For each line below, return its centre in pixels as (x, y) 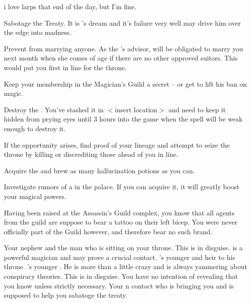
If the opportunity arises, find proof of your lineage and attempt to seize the (117, 144)
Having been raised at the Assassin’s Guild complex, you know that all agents (119, 212)
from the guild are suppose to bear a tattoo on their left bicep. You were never (121, 222)
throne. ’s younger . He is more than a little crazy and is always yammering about (125, 266)
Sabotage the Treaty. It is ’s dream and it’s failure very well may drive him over (122, 23)
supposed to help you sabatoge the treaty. (66, 295)
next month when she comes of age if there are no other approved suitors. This (121, 58)
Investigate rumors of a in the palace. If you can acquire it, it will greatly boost (122, 187)
